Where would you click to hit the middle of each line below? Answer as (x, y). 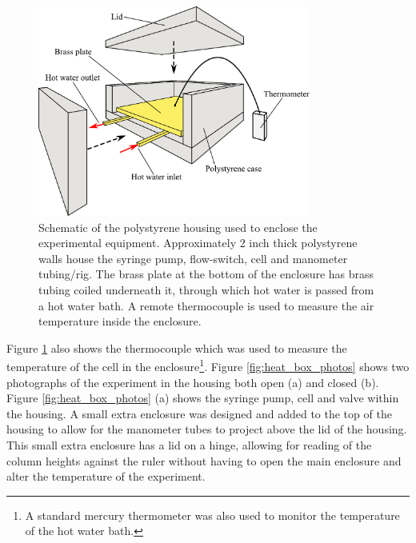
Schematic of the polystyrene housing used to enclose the (178, 227)
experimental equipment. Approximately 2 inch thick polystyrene (198, 243)
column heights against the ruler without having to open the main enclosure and (204, 460)
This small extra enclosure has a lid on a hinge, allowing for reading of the (189, 444)
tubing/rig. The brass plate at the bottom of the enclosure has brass (206, 274)
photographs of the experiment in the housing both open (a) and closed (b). (193, 382)
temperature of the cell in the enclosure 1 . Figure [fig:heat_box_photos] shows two (208, 365)
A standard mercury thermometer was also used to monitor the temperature (212, 515)
